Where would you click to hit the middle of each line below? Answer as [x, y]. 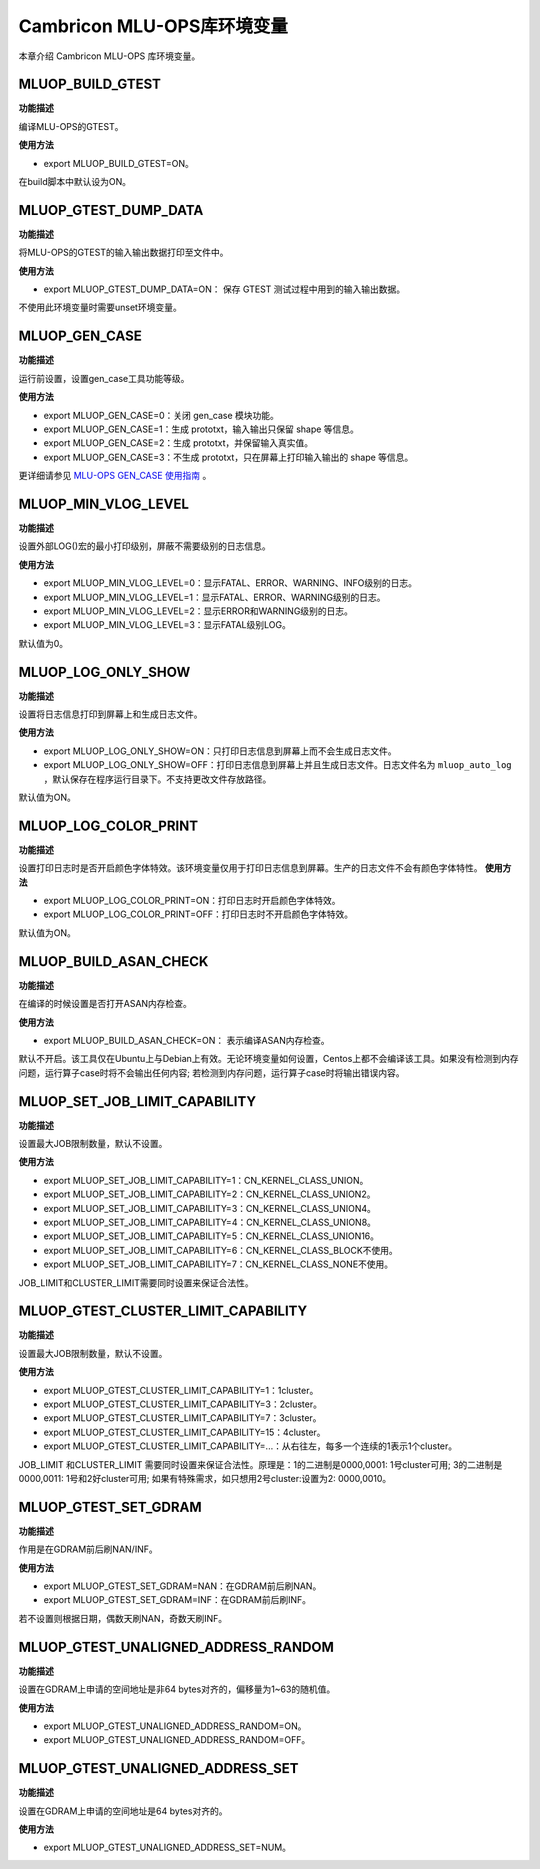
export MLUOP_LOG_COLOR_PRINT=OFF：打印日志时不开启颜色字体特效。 [198, 914]
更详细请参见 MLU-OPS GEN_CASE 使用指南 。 [115, 476]
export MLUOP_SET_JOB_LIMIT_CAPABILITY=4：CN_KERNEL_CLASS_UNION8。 [210, 1222]
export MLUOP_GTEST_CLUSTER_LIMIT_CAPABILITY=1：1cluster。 [181, 1390]
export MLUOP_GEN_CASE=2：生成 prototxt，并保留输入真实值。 [178, 443]
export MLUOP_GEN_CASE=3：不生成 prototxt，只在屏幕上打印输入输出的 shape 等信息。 [228, 457]
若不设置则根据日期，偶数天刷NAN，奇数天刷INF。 [123, 1618]
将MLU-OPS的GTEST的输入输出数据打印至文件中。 [123, 252]
